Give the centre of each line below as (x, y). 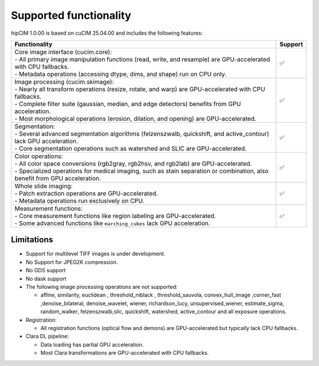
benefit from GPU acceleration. (58, 178)
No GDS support (46, 271)
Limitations (32, 240)
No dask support (46, 278)
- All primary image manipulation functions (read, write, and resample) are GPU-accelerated (142, 59)
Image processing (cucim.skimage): (64, 81)
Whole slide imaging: (44, 186)
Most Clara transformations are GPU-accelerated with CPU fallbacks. (125, 353)
